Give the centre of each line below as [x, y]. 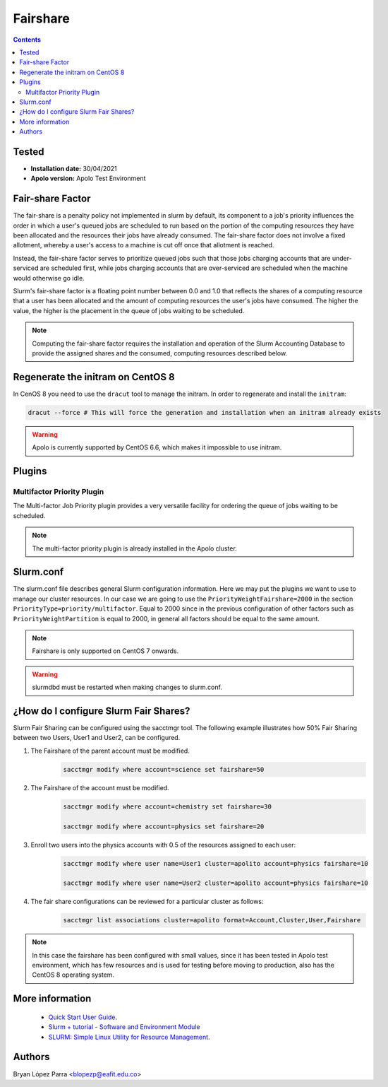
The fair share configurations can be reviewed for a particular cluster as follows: [147, 902]
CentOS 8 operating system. [73, 975]
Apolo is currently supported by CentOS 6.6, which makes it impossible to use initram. [157, 447]
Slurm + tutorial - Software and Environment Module [124, 1027]
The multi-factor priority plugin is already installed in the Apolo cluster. [135, 548]
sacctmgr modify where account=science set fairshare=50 [164, 769]
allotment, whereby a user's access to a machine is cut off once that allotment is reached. [144, 245]
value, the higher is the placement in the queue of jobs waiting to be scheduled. [129, 310]
